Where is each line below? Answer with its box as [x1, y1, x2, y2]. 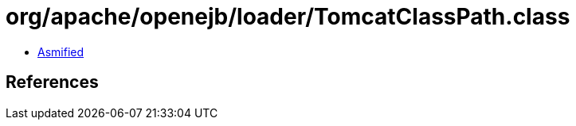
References [6, 72, 99, 93]
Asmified [37, 44, 84, 59]
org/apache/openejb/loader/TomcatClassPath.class [6, 3, 570, 30]
